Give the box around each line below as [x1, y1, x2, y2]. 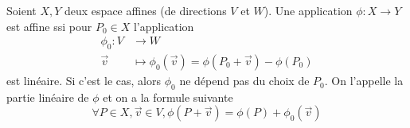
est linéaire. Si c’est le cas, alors [6, 72, 162, 89]
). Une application [264, 2, 353, 18]
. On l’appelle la [324, 72, 404, 89]
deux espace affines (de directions [64, 2, 227, 18]
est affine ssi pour [6, 17, 92, 34]
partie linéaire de [6, 88, 89, 105]
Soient [6, 2, 37, 18]
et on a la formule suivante [103, 88, 233, 105]
